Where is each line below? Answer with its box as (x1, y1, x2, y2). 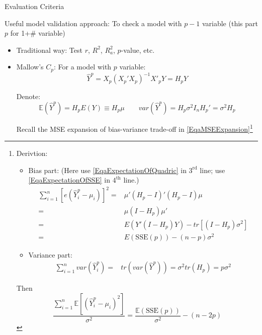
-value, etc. (121, 44, 155, 55)
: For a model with (53, 61, 112, 72)
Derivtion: (16, 148, 48, 158)
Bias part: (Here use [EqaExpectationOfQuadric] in (28, 164, 187, 175)
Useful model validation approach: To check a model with (5, 18, 182, 28)
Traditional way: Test (16, 44, 82, 55)
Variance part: (28, 249, 72, 260)
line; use (200, 164, 225, 175)
